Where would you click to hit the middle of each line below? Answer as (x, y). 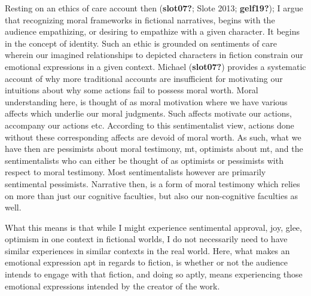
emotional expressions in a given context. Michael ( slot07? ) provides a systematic (155, 66)
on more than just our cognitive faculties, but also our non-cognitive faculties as (152, 195)
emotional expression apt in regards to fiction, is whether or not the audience (147, 262)
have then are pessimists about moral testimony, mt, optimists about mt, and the (154, 149)
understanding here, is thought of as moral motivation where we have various (146, 101)
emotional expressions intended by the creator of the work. (112, 286)
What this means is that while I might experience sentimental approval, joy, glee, (153, 227)
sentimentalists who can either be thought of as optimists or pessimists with (144, 160)
